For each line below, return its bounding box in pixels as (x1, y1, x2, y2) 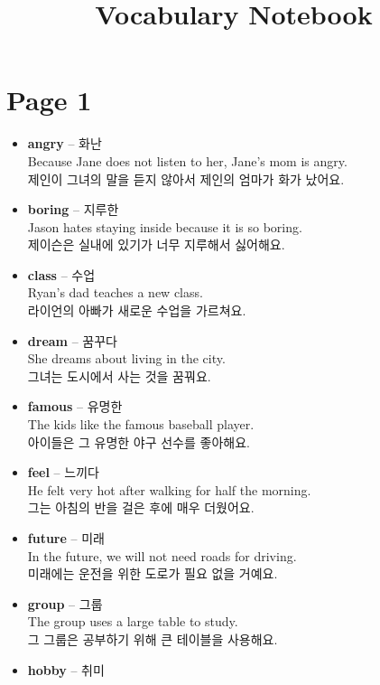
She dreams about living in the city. (27, 349, 226, 368)
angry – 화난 (27, 134, 102, 153)
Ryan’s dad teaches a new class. (27, 283, 203, 302)
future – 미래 (27, 529, 105, 547)
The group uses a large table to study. (27, 612, 238, 631)
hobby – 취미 (27, 660, 105, 679)
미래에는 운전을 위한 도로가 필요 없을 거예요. (27, 564, 278, 583)
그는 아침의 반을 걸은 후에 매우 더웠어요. (27, 498, 255, 517)
